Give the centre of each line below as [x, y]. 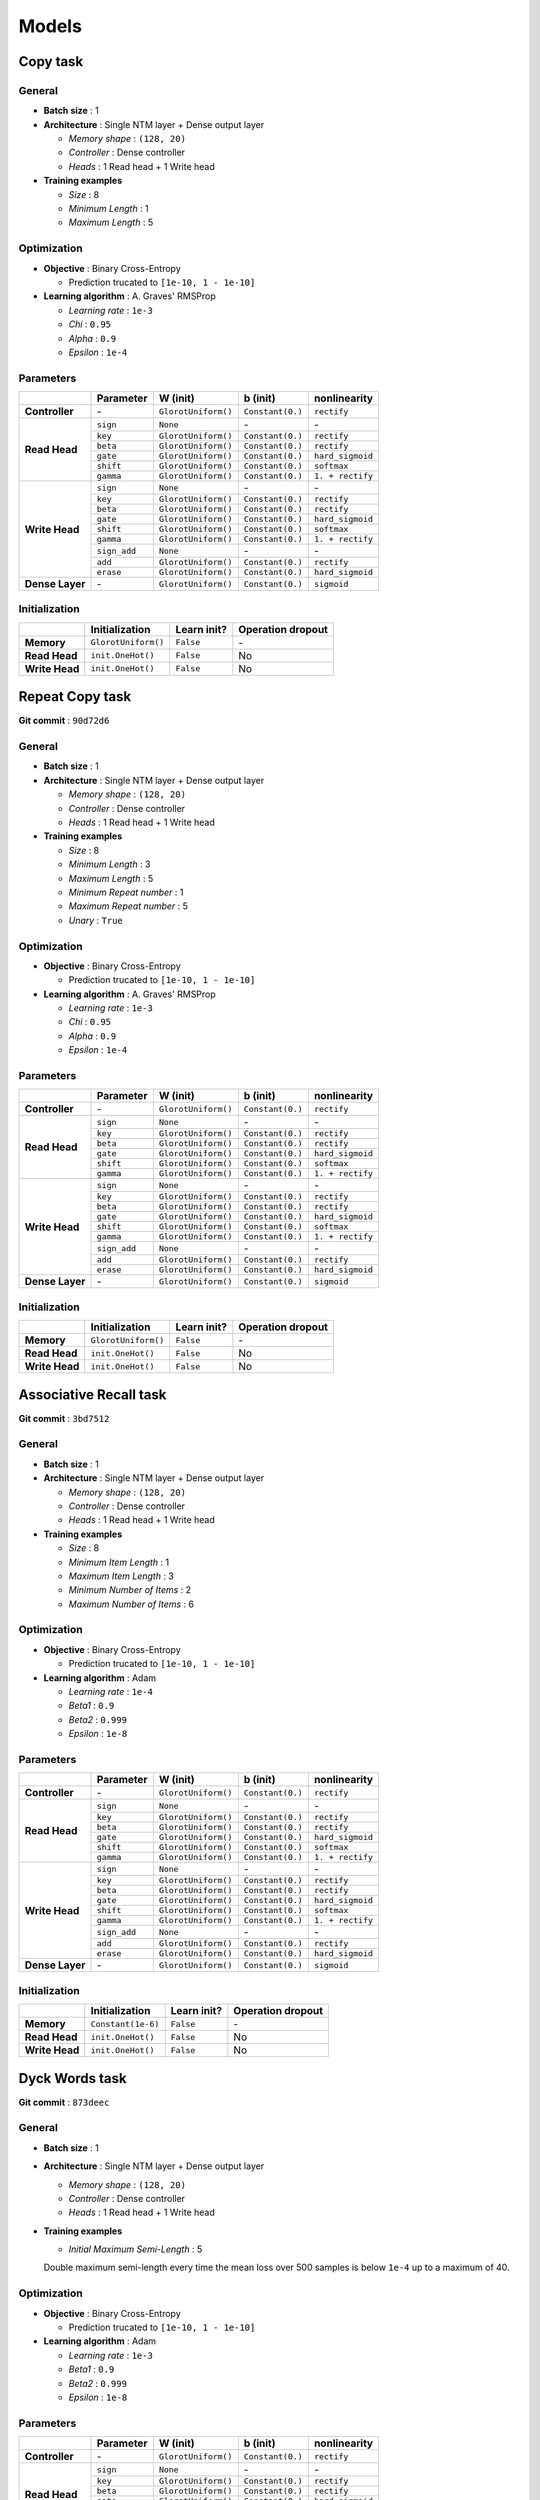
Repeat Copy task [75, 696]
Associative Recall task [92, 1394]
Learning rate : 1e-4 [111, 1692]
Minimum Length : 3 [109, 864]
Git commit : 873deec [64, 2102]
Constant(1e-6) [125, 2023]
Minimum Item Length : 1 [119, 1562]
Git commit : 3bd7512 [64, 1418]
